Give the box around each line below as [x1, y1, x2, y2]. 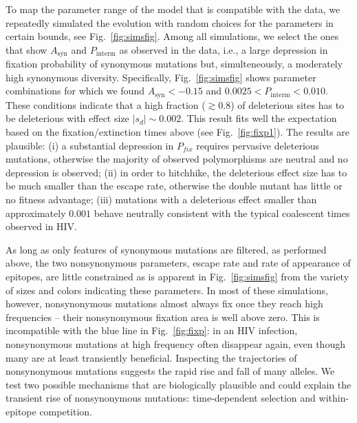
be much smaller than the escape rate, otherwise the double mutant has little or [6, 178, 343, 193]
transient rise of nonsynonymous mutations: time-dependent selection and [6, 391, 316, 405]
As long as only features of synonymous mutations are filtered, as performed [6, 242, 327, 256]
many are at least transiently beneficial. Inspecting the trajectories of [6, 350, 297, 364]
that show [6, 42, 47, 56]
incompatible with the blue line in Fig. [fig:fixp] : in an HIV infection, [6, 323, 298, 338]
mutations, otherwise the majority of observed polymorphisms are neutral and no [6, 152, 348, 166]
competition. [39, 404, 93, 418]
